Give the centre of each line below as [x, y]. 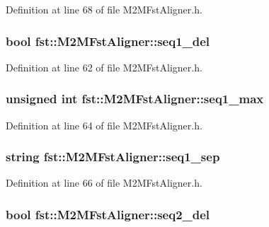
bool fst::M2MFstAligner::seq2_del [108, 214]
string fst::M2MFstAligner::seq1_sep [113, 157]
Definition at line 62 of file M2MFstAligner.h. [104, 67]
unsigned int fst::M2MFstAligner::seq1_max [135, 99]
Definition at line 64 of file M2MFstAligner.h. [104, 125]
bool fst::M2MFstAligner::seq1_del [108, 41]
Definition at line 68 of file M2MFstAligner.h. [104, 9]
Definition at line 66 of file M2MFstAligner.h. [104, 183]
